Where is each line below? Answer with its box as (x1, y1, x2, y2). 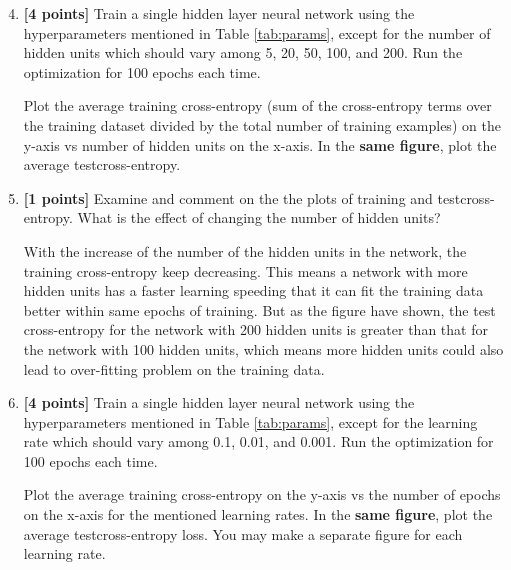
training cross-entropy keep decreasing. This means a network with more (23, 260, 468, 281)
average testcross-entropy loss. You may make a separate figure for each (23, 523, 463, 544)
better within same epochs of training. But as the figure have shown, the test (23, 299, 496, 320)
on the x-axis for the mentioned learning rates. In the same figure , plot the (23, 504, 493, 525)
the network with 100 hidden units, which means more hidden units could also (23, 338, 504, 359)
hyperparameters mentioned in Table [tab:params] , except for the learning (23, 411, 478, 432)
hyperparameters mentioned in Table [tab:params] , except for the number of (23, 22, 491, 43)
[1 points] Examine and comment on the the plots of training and (23, 187, 433, 208)
